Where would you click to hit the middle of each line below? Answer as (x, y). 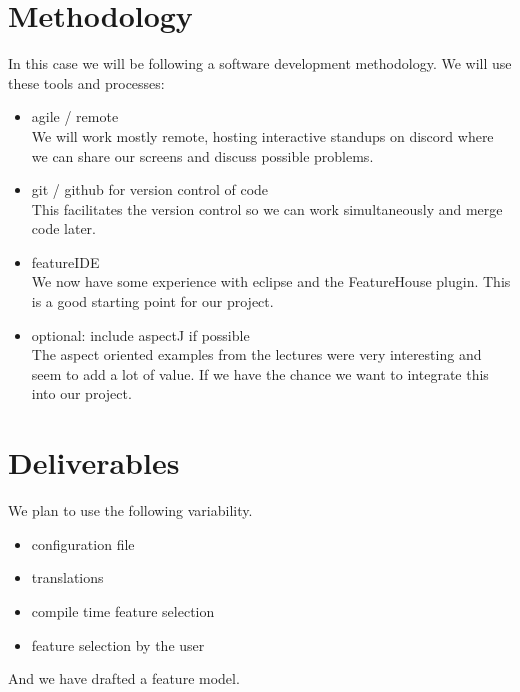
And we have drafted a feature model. (124, 678)
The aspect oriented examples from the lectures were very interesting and (256, 354)
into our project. (81, 393)
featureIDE (65, 261)
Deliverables (94, 462)
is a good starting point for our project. (152, 301)
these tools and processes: (86, 82)
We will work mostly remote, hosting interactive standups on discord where (262, 135)
